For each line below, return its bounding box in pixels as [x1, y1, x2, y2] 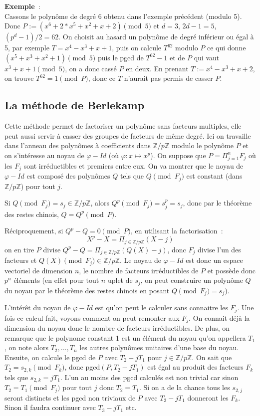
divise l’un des [198, 244, 241, 254]
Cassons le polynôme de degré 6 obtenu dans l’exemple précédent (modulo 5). [4, 10, 242, 21]
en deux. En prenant [126, 63, 189, 73]
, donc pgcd [64, 362, 100, 372]
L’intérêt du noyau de [4, 302, 71, 313]
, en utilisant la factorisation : [130, 225, 223, 236]
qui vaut [194, 52, 220, 62]
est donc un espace [186, 255, 243, 265]
